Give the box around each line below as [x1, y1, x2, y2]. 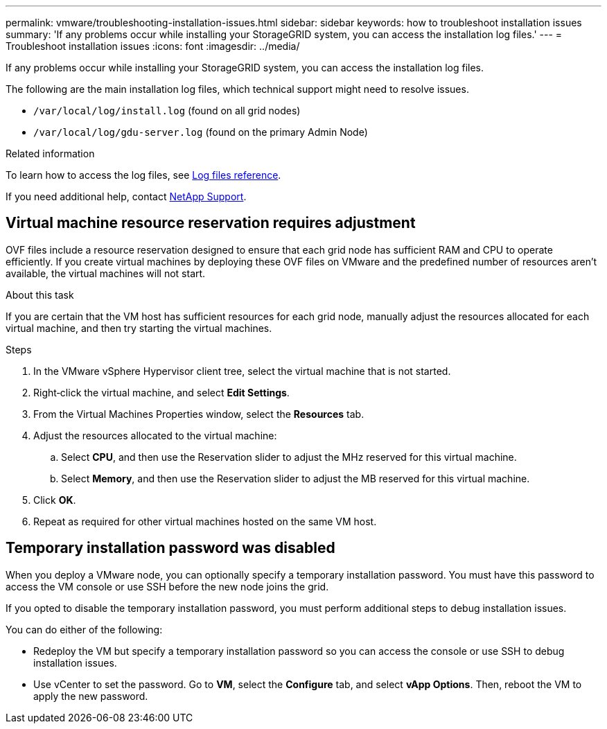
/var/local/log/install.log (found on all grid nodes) [33, 105, 301, 116]
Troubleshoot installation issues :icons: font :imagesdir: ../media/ [6, 40, 300, 52]
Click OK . [33, 493, 76, 506]
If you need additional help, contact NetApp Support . [6, 191, 247, 202]
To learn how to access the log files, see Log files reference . [6, 169, 281, 181]
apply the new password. [33, 690, 148, 702]
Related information [6, 148, 95, 159]
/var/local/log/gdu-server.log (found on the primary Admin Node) [33, 126, 368, 138]
